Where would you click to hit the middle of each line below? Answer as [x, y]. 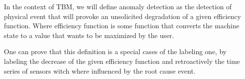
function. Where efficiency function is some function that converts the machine [122, 26]
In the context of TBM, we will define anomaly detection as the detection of [118, 6]
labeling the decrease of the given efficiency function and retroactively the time [122, 61]
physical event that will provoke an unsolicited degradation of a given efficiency [122, 16]
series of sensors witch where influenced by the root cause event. [100, 70]
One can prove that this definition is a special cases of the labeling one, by [115, 51]
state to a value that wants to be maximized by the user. [89, 35]
